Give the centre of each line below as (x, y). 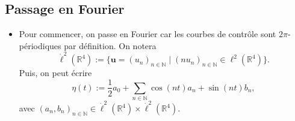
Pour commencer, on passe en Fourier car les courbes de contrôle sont (147, 34)
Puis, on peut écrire (55, 72)
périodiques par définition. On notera (88, 45)
